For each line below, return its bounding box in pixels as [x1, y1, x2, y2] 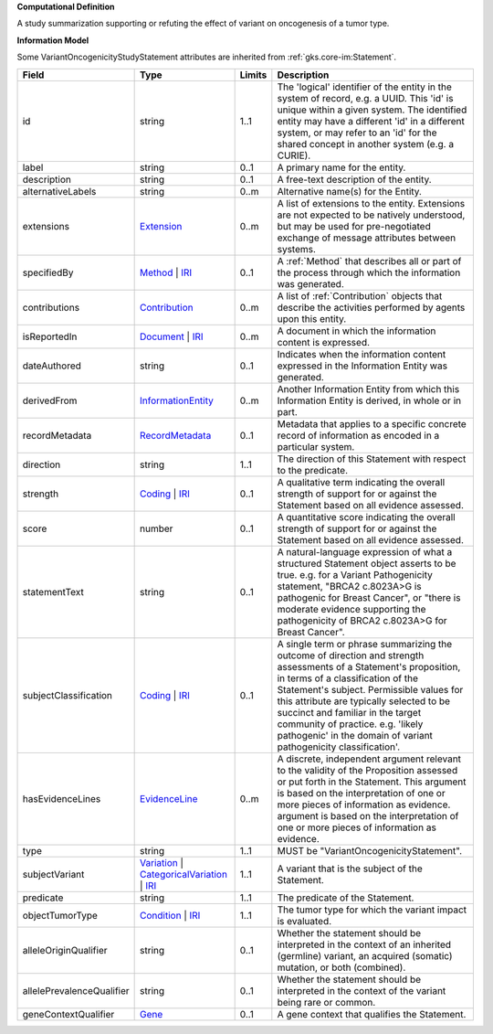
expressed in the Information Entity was [277, 359, 447, 372]
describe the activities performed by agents [277, 301, 466, 314]
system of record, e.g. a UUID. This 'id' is [277, 91, 454, 104]
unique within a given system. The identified [277, 103, 467, 116]
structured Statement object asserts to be [277, 557, 456, 570]
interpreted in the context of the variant [277, 984, 446, 997]
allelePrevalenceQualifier [22, 984, 130, 997]
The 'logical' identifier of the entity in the [277, 80, 452, 93]
